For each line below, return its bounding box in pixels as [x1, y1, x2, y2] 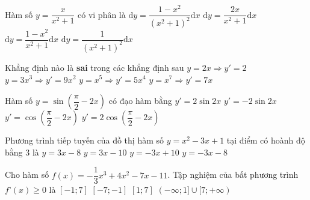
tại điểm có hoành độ [226, 134, 305, 147]
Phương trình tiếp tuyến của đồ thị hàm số [5, 134, 164, 147]
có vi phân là [78, 8, 126, 20]
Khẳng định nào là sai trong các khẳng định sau [5, 61, 184, 73]
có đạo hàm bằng [108, 94, 172, 107]
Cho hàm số [5, 168, 49, 181]
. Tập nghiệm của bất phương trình [167, 168, 299, 181]
